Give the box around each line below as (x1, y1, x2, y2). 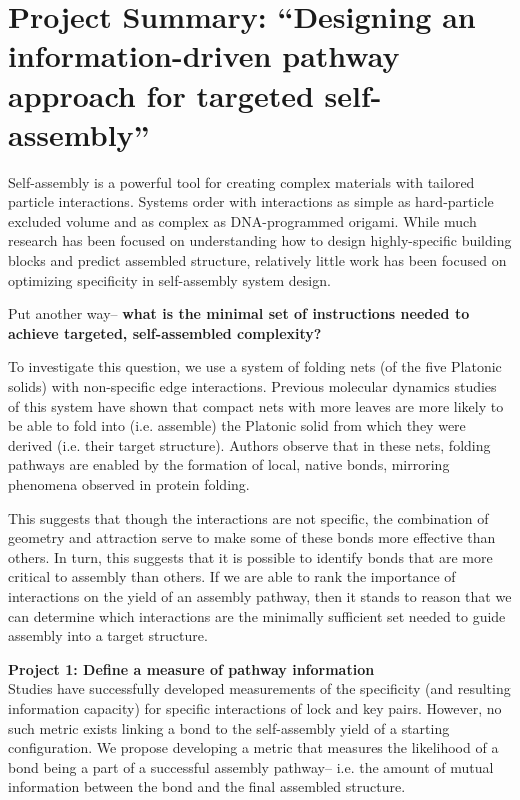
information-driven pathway (8, 35, 400, 76)
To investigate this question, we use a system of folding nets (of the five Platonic (8, 356, 502, 377)
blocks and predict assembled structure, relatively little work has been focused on (8, 250, 507, 271)
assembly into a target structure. (8, 625, 208, 646)
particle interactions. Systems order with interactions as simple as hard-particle (8, 191, 494, 212)
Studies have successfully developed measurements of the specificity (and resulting (8, 678, 511, 699)
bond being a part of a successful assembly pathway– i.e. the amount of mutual (8, 756, 494, 777)
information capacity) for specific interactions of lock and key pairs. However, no (8, 697, 502, 718)
